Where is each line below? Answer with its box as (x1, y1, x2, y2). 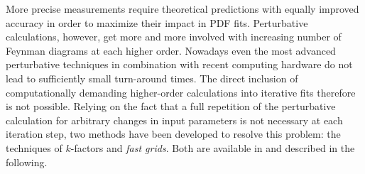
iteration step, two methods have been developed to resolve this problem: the (6, 126, 341, 141)
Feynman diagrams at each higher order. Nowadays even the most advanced (6, 43, 336, 58)
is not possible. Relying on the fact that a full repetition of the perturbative (6, 99, 336, 114)
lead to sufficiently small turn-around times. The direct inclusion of (6, 70, 298, 85)
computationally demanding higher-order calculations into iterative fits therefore (6, 85, 356, 99)
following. (6, 154, 48, 169)
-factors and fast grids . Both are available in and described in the (70, 140, 355, 155)
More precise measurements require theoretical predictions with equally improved (6, 1, 359, 16)
